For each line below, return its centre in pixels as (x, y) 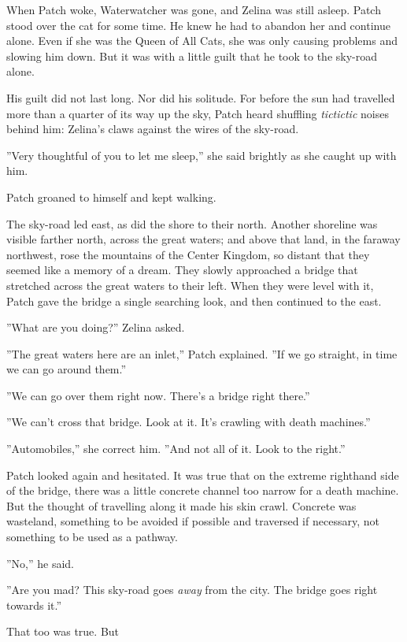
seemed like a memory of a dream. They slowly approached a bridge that (182, 270)
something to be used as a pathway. (92, 537)
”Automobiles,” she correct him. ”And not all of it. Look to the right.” (176, 449)
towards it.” (34, 605)
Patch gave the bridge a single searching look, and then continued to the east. (194, 301)
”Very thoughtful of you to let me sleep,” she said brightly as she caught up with (202, 155)
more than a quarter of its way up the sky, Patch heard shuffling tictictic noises (198, 113)
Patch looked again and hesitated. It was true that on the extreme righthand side (203, 475)
